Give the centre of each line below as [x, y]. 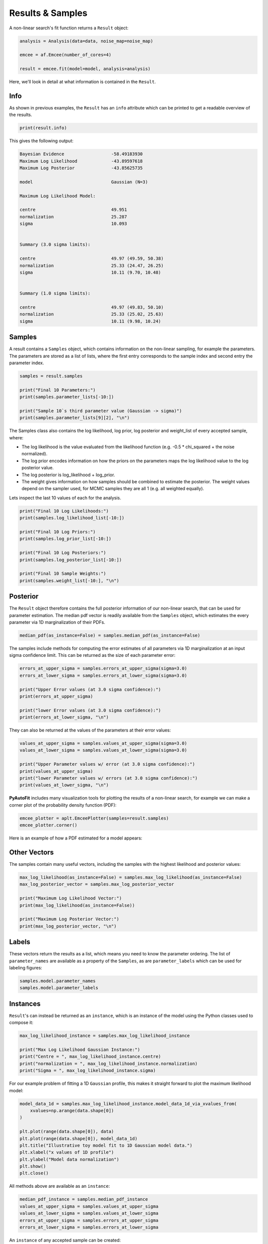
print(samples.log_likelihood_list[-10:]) [72, 518]
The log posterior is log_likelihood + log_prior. [68, 475]
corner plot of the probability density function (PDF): [63, 805]
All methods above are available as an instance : [60, 1186]
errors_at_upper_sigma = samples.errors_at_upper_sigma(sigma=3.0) [103, 669]
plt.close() [34, 1173]
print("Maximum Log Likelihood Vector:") [71, 898]
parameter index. [27, 363]
